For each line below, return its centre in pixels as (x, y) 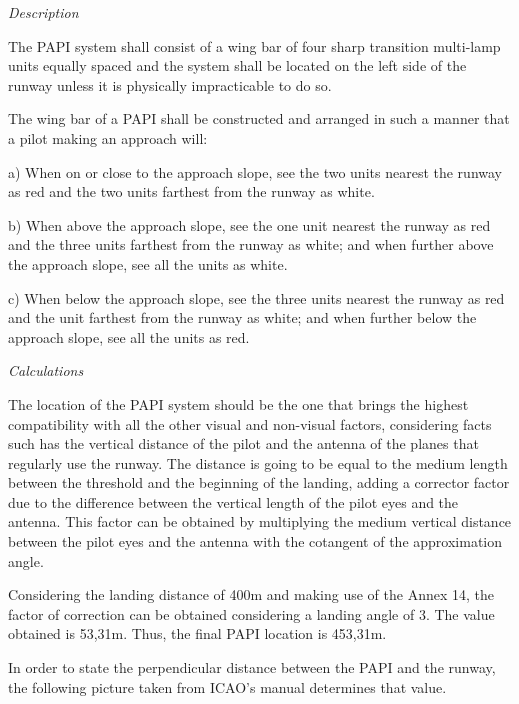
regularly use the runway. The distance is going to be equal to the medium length (258, 462)
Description (43, 12)
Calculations (46, 370)
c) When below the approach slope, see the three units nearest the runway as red (256, 297)
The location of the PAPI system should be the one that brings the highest (238, 403)
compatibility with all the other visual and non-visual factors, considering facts (250, 423)
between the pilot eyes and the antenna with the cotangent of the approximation (255, 541)
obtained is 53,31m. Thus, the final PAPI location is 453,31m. (197, 633)
